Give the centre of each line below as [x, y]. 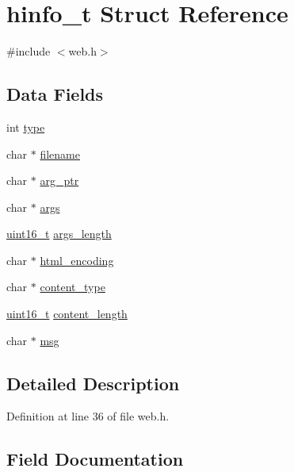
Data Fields [55, 94]
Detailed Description [93, 383]
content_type [73, 287]
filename [60, 153]
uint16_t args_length [59, 234]
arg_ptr [59, 180]
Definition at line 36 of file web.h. [88, 416]
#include [29, 51]
